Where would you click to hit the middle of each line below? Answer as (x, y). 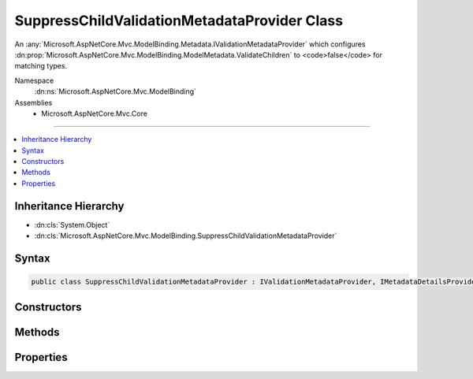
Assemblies (34, 102)
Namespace (34, 80)
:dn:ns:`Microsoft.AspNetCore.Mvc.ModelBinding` (115, 91)
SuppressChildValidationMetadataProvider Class (179, 20)
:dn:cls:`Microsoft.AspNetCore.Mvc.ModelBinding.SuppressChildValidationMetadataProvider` (186, 236)
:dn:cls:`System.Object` (72, 225)
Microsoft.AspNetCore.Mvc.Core (94, 113)
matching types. (41, 66)
